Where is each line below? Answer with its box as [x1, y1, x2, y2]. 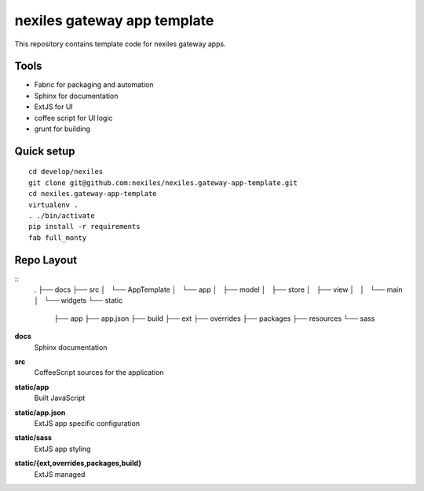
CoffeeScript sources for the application [34, 368, 164, 377]
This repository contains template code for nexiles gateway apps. [14, 39, 227, 49]
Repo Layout [14, 253, 78, 267]
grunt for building [34, 124, 90, 133]
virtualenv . [28, 200, 79, 209]
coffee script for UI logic [34, 113, 113, 122]
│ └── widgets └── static [34, 296, 123, 305]
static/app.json [14, 408, 66, 417]
